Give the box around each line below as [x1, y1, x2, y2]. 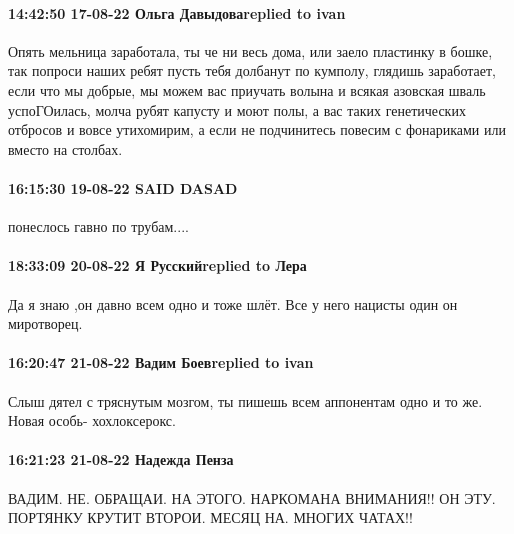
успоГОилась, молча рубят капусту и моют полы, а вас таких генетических [8, 99, 466, 120]
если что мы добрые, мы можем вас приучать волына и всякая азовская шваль [8, 79, 486, 100]
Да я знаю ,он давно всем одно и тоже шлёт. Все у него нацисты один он [8, 293, 458, 314]
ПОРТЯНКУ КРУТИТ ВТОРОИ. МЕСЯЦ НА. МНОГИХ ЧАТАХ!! [8, 507, 413, 528]
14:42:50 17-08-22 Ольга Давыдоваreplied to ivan [8, 2, 346, 23]
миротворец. [8, 313, 83, 334]
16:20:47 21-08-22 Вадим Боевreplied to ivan [8, 352, 314, 373]
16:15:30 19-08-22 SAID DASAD [8, 177, 238, 198]
